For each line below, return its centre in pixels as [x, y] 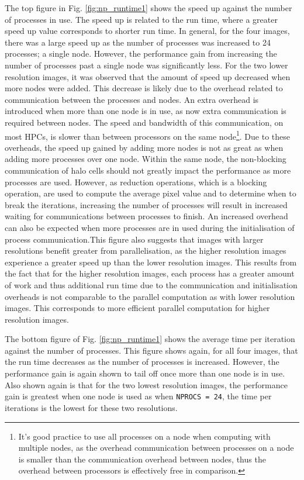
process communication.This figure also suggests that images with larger [134, 239]
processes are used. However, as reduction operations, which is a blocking [136, 182]
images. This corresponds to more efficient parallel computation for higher [137, 308]
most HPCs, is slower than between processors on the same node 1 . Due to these [148, 135]
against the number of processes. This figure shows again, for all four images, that [151, 350]
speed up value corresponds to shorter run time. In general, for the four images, [147, 31]
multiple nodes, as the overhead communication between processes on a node [156, 448]
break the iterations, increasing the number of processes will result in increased [146, 204]
